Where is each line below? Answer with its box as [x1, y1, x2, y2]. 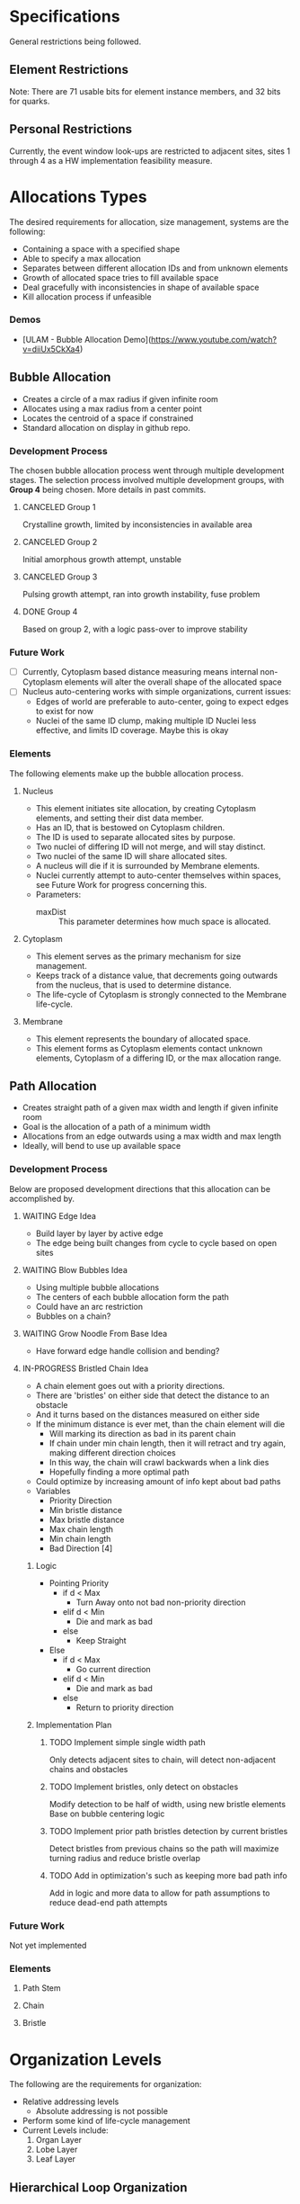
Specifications [9, 6, 120, 27]
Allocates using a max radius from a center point [22, 403, 202, 414]
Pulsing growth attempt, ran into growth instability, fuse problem [22, 588, 260, 599]
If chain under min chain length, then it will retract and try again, [49, 1438, 286, 1448]
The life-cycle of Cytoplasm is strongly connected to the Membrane [35, 989, 287, 999]
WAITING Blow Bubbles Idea [22, 1264, 128, 1275]
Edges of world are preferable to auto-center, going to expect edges [35, 696, 289, 707]
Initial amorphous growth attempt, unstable [22, 553, 182, 564]
